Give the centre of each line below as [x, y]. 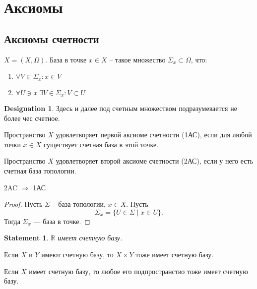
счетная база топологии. [40, 171]
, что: [199, 59]
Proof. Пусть [23, 204]
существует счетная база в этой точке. [101, 144]
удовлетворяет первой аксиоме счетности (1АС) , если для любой [154, 135]
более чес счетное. [32, 118]
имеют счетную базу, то [77, 255]
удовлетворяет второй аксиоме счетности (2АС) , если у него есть [155, 161]
